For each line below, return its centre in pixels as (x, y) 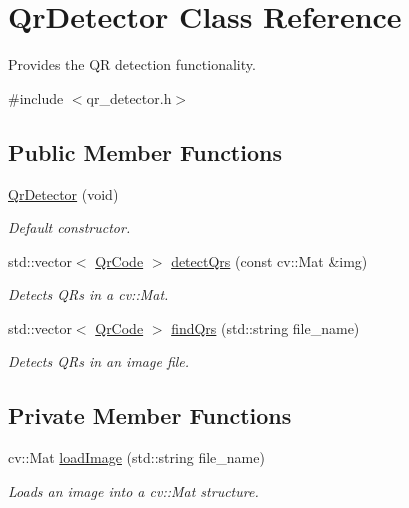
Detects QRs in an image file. (99, 361)
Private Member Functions (150, 415)
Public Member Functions (145, 151)
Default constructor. (69, 227)
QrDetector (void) (63, 193)
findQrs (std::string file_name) (265, 327)
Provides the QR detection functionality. (132, 64)
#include (36, 97)
